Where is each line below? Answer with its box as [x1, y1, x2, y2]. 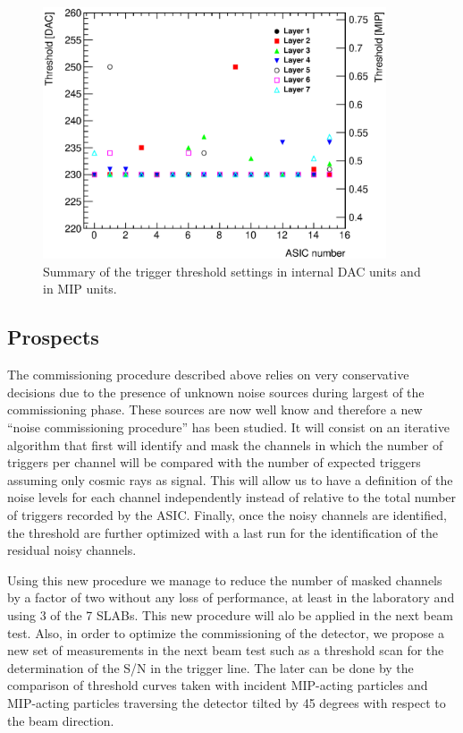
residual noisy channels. [7, 541, 137, 559]
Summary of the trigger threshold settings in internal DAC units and [43, 261, 421, 280]
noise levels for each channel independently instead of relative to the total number [7, 488, 457, 507]
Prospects [7, 323, 99, 351]
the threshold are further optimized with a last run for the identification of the [7, 523, 438, 541]
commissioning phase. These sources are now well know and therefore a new [7, 400, 423, 419]
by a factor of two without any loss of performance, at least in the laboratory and [7, 588, 455, 607]
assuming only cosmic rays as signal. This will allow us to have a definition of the [7, 470, 453, 489]
